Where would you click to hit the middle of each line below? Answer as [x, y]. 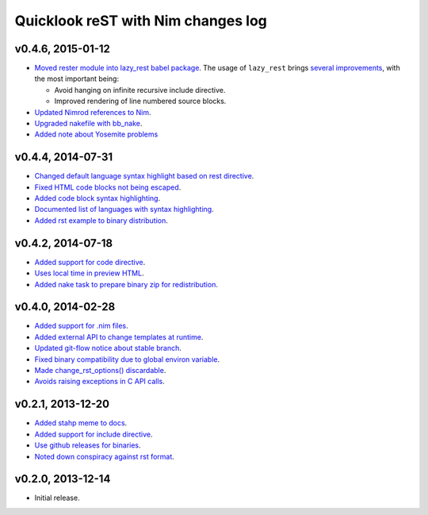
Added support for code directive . [90, 262]
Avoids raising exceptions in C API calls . [100, 382]
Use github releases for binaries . [88, 445]
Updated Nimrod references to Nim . [93, 112]
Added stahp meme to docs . [81, 423]
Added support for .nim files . [81, 326]
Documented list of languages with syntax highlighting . [124, 209]
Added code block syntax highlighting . [97, 198]
